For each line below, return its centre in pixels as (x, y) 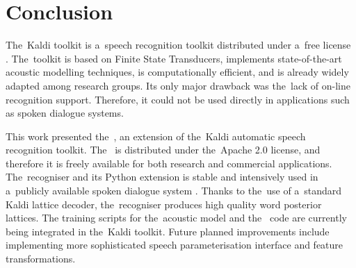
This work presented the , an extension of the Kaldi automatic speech (156, 136)
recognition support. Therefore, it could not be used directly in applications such (178, 99)
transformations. (41, 259)
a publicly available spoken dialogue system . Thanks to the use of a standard (174, 191)
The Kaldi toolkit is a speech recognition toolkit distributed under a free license (178, 45)
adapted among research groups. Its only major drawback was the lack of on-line (178, 85)
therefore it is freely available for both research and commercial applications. (169, 163)
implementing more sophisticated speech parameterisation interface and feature (175, 245)
